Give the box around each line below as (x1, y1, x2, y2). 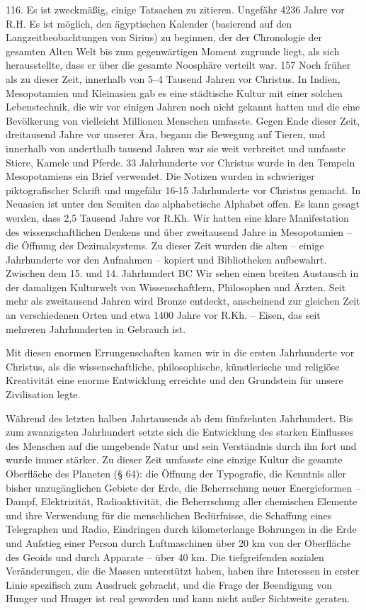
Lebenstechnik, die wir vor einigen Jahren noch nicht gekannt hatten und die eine (6, 99, 360, 114)
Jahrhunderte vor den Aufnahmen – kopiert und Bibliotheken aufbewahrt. (6, 252, 327, 266)
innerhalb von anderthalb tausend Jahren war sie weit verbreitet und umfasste (6, 140, 346, 155)
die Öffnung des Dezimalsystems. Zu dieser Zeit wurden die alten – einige (6, 238, 324, 253)
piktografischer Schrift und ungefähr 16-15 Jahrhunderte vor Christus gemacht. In (6, 182, 361, 197)
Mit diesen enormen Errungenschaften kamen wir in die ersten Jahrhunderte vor (6, 345, 355, 360)
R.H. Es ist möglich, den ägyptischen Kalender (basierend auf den (6, 16, 292, 30)
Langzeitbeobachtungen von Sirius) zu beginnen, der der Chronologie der (6, 30, 322, 45)
